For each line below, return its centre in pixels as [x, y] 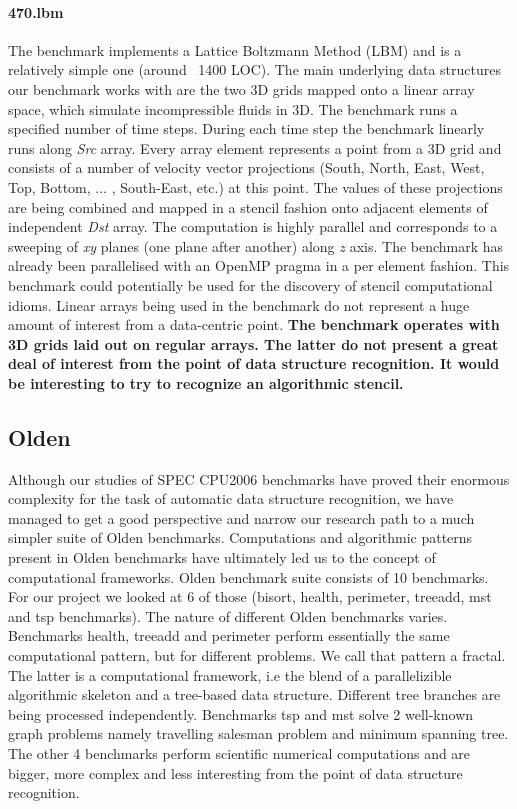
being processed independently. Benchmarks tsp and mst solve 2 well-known [241, 713]
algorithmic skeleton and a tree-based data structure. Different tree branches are [254, 694]
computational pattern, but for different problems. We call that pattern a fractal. [257, 655]
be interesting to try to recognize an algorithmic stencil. [206, 382]
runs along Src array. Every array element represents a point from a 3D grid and [255, 147]
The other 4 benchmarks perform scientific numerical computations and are [239, 753]
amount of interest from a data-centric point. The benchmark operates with [254, 324]
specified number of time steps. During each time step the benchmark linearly [246, 128]
